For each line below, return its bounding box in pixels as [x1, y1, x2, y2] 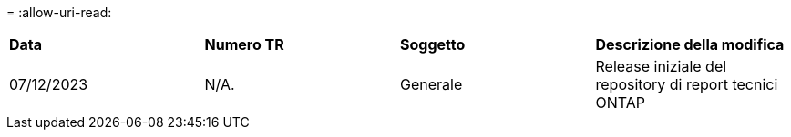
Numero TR [204, 35, 284, 54]
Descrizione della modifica [595, 35, 785, 54]
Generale [400, 75, 463, 93]
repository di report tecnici [595, 75, 778, 93]
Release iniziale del [595, 57, 727, 75]
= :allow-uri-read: [6, 5, 112, 20]
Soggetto [400, 35, 466, 54]
